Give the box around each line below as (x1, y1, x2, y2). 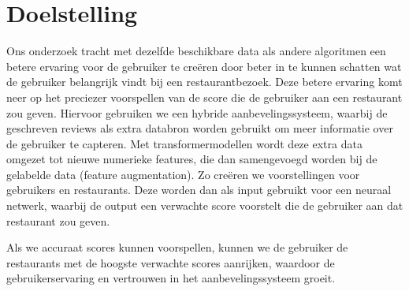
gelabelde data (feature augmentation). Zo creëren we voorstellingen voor (6, 166, 360, 182)
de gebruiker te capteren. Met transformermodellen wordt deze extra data (6, 135, 363, 151)
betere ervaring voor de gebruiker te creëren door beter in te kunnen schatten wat (6, 58, 402, 74)
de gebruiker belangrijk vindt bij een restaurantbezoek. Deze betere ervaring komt (6, 73, 403, 90)
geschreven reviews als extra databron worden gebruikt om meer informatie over (6, 120, 393, 136)
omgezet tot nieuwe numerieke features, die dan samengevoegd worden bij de (6, 151, 377, 167)
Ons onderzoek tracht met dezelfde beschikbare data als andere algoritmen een (6, 43, 386, 59)
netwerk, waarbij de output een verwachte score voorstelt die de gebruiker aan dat (6, 197, 403, 214)
